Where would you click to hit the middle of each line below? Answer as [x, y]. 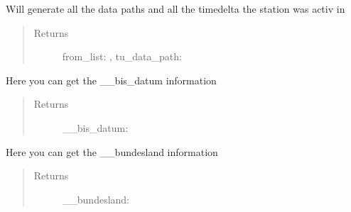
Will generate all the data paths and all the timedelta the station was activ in [175, 9]
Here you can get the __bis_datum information [111, 80]
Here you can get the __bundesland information [112, 151]
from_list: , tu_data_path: [122, 56]
